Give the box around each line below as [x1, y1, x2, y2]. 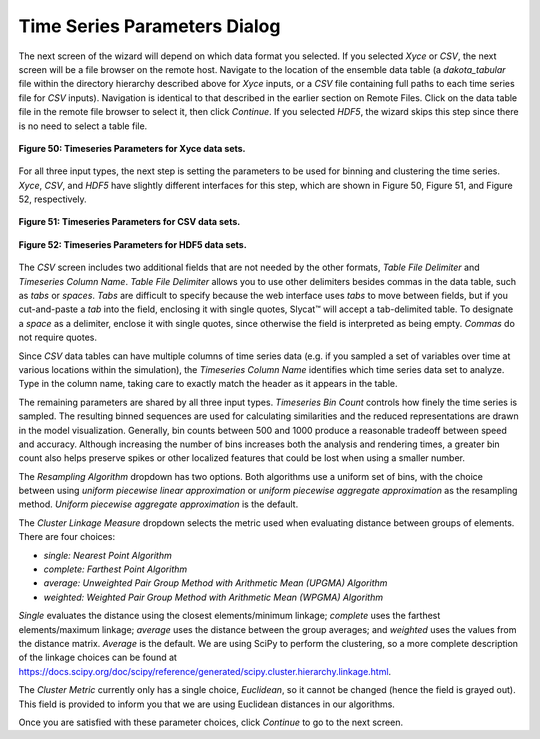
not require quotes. [18, 331, 98, 344]
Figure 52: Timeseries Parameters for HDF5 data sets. [18, 238, 247, 250]
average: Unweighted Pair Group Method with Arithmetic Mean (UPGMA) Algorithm [43, 577, 388, 589]
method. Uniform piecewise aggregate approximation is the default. [18, 498, 299, 510]
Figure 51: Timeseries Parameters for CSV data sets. [18, 216, 241, 228]
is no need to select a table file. [18, 120, 148, 132]
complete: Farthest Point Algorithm [43, 563, 188, 575]
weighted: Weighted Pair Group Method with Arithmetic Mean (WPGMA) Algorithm [43, 591, 384, 603]
